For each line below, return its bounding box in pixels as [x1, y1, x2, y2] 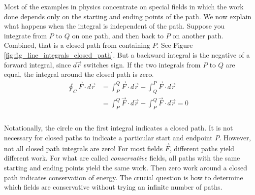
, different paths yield [169, 143, 234, 153]
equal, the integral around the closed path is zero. [4, 69, 154, 79]
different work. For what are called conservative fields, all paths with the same [4, 153, 240, 163]
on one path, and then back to [72, 30, 164, 40]
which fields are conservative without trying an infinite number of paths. [4, 182, 223, 192]
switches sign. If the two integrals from [84, 59, 201, 69]
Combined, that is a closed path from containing [4, 40, 150, 50]
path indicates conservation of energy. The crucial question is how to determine [4, 172, 243, 182]
